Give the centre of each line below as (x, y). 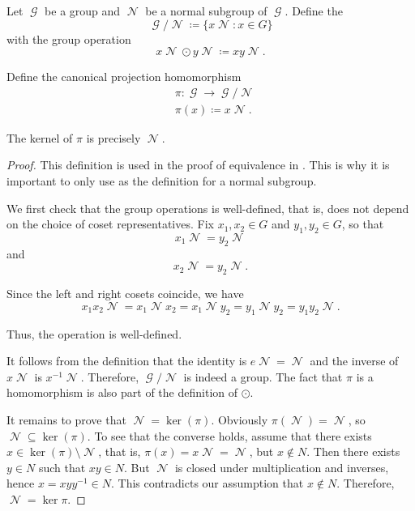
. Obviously (240, 419)
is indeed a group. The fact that (263, 376)
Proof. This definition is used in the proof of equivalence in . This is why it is (198, 165)
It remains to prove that (66, 419)
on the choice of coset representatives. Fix (110, 224)
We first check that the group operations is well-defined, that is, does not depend (208, 208)
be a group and (83, 11)
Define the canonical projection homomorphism (124, 77)
